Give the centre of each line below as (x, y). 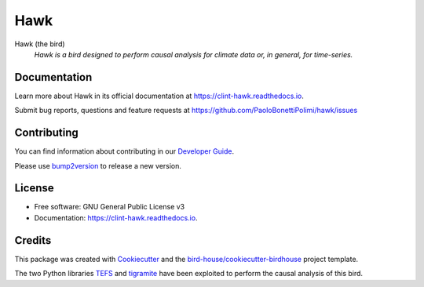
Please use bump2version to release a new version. (98, 165)
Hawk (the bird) (40, 44)
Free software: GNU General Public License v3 (110, 207)
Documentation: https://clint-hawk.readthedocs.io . (116, 218)
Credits (33, 240)
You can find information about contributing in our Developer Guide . (124, 151)
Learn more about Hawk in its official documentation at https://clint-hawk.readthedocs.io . (159, 96)
